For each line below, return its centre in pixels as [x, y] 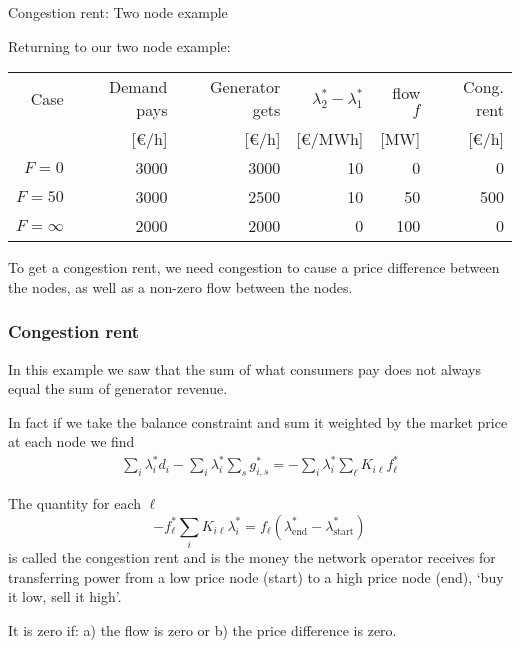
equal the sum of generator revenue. [118, 388]
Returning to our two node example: [119, 45]
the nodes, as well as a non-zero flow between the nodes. [180, 286]
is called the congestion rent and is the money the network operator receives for [252, 557]
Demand [138, 87]
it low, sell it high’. [65, 596]
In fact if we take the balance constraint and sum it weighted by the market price [258, 421]
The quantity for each [75, 503]
